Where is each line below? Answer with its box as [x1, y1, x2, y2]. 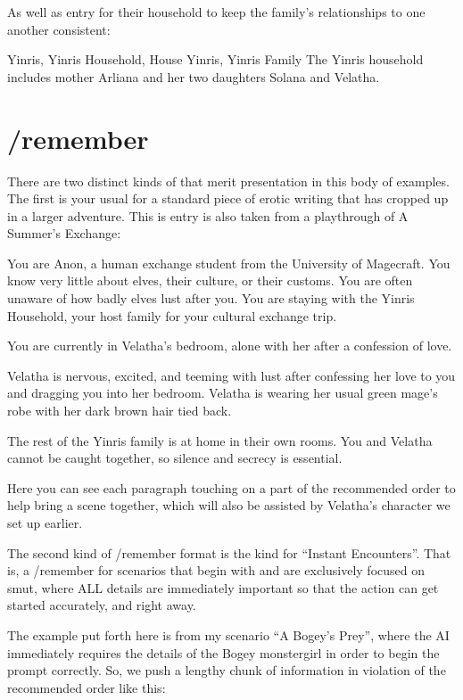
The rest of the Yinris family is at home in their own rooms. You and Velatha [7, 431, 433, 449]
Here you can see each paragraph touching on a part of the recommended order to [7, 478, 456, 497]
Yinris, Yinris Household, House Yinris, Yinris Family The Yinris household [7, 50, 424, 69]
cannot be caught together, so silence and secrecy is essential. [7, 449, 343, 467]
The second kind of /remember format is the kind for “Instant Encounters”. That [7, 543, 451, 562]
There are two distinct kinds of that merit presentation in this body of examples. [7, 171, 450, 190]
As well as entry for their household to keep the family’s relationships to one [7, 3, 426, 21]
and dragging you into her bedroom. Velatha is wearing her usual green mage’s [7, 383, 438, 402]
